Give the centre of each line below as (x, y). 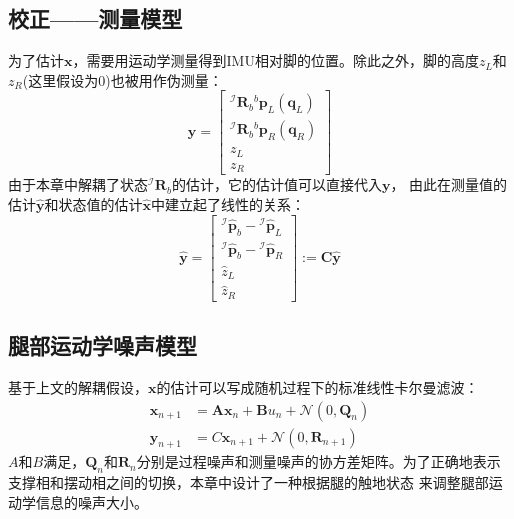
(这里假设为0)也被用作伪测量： (122, 79)
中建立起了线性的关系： (228, 204)
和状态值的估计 (93, 204)
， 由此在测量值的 (449, 184)
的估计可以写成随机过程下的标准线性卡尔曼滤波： (317, 387)
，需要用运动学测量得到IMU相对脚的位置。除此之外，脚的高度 (275, 60)
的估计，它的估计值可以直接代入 (276, 184)
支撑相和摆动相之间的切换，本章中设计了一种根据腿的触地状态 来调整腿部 (248, 482)
